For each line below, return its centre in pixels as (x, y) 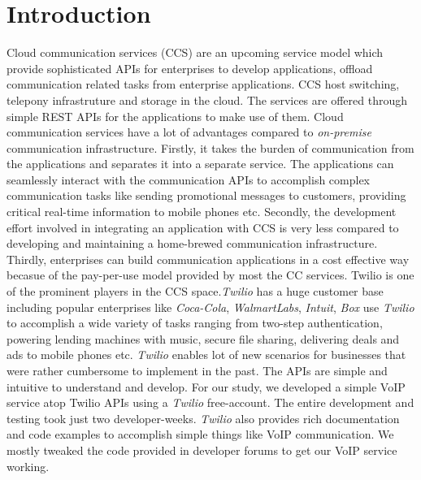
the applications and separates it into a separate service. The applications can (200, 164)
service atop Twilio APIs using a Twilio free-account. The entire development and (210, 402)
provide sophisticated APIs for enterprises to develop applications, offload (190, 68)
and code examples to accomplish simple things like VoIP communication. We (200, 434)
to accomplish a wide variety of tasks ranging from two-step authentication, (195, 323)
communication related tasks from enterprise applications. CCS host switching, (203, 84)
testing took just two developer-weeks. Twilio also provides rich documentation (203, 418)
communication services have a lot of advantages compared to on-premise (189, 132)
